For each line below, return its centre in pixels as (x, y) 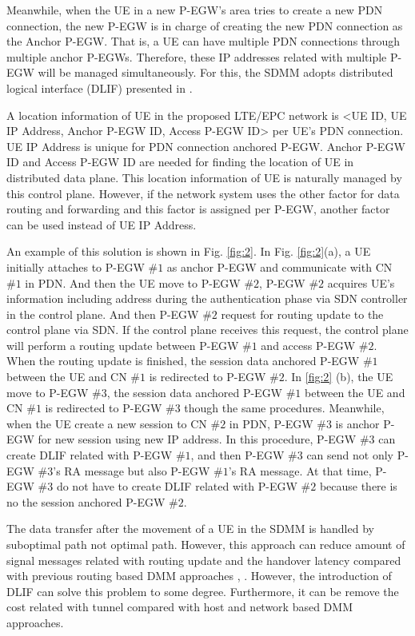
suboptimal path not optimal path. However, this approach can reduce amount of (206, 544)
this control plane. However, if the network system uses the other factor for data (203, 193)
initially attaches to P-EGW (76, 266)
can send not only (350, 455)
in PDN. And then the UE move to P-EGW (133, 282)
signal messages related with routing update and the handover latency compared (204, 560)
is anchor (357, 423)
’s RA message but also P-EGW (132, 470)
